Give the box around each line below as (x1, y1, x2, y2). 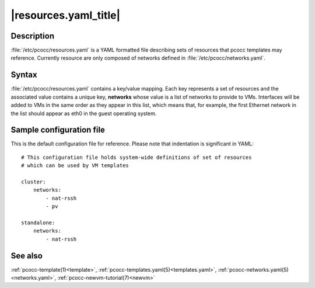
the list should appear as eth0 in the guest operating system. (10, 110, 157, 117)
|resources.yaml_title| (10, 9, 121, 22)
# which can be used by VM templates (21, 162, 129, 169)
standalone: (21, 219, 55, 226)
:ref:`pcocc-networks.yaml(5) (218, 266, 289, 273)
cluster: (21, 179, 46, 185)
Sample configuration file (10, 125, 105, 135)
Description (10, 31, 55, 41)
